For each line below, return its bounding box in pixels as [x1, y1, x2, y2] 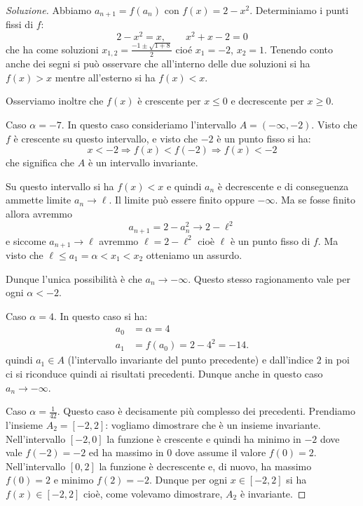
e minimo [53, 472, 94, 487]
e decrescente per [231, 93, 304, 108]
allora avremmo [6, 206, 72, 221]
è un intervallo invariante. [88, 155, 198, 170]
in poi [324, 352, 350, 367]
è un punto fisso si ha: [217, 131, 311, 145]
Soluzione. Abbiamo [6, 3, 92, 17]
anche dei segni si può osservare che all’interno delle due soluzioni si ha [6, 56, 310, 71]
